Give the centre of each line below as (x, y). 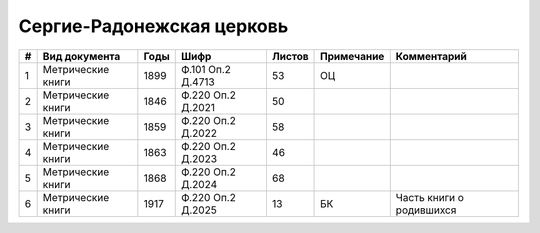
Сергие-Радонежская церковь (153, 26)
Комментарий (431, 56)
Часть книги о (430, 197)
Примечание (352, 56)
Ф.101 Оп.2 (206, 69)
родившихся (426, 210)
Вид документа (81, 56)
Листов (290, 56)
